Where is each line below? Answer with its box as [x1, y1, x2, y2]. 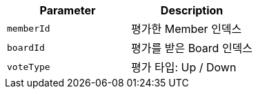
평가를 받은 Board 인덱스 [131, 41, 253, 55]
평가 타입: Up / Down [131, 60, 237, 74]
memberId [7, 23, 50, 34]
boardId [7, 42, 45, 53]
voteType [7, 61, 50, 72]
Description [160, 3, 224, 17]
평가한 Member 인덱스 [131, 22, 242, 36]
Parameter [39, 3, 96, 17]
